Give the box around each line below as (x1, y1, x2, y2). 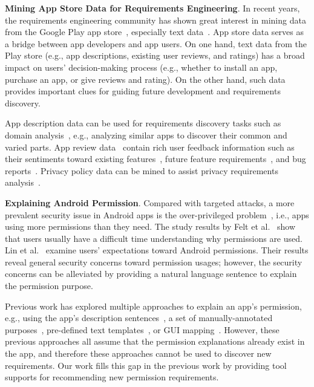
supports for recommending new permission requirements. (5, 371, 219, 383)
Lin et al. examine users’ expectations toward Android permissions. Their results (5, 244, 309, 256)
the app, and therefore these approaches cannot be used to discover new (5, 347, 272, 360)
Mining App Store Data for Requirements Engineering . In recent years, (5, 2, 300, 14)
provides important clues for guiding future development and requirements (5, 85, 281, 97)
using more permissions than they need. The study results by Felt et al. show (5, 220, 296, 233)
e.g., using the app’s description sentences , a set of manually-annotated (5, 311, 273, 324)
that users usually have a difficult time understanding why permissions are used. (5, 232, 303, 244)
